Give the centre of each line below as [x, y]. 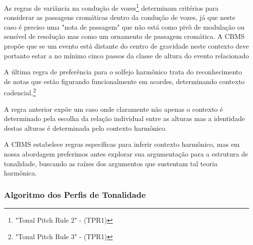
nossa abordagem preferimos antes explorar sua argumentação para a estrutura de [126, 154]
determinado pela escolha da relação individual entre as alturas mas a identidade [125, 118]
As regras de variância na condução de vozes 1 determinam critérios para [111, 7]
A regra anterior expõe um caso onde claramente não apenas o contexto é [114, 109]
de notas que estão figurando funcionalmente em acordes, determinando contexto [124, 81]
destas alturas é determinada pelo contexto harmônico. [86, 128]
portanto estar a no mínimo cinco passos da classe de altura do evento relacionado [126, 55]
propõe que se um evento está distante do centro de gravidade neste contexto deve [126, 46]
